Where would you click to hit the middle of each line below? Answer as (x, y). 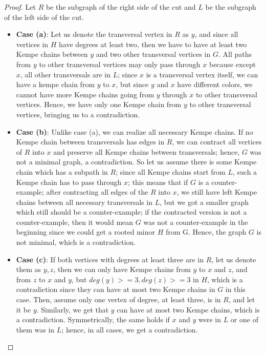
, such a (245, 171)
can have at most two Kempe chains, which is (188, 309)
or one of (244, 319)
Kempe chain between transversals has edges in (90, 142)
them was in (35, 329)
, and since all (216, 34)
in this (235, 289)
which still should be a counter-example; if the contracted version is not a (131, 212)
